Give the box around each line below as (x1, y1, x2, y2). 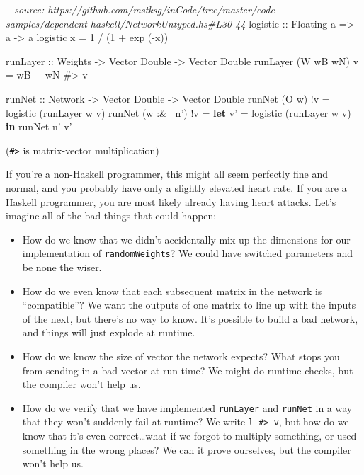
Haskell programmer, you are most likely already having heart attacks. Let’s (6, 194, 336, 209)
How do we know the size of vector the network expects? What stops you (22, 349, 340, 363)
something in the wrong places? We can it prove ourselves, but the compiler (22, 442, 351, 457)
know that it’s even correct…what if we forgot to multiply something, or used (22, 428, 357, 443)
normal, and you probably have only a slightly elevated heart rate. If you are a (6, 181, 347, 195)
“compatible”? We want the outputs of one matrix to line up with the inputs (22, 297, 356, 312)
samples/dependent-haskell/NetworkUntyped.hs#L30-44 (6, 16, 246, 30)
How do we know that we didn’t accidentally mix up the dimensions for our (22, 231, 351, 246)
